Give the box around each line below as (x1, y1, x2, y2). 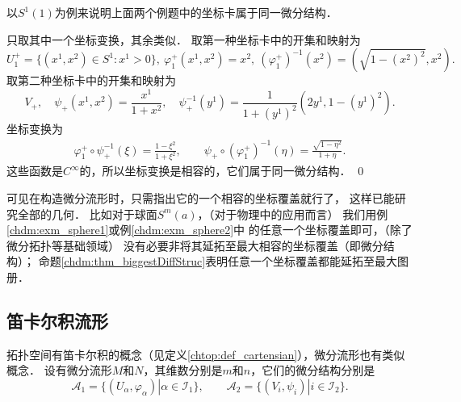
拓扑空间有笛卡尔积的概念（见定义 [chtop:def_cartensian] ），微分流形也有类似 (6, 345, 405, 362)
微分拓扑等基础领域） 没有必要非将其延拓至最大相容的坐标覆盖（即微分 (6, 237, 383, 253)
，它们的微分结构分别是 (250, 362, 375, 379)
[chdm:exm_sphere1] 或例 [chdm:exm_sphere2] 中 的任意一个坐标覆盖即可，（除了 (6, 221, 413, 238)
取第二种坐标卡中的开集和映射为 (6, 72, 176, 89)
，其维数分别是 (143, 362, 223, 379)
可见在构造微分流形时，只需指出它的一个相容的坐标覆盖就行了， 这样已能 (6, 190, 395, 207)
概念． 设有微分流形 (6, 362, 112, 379)
